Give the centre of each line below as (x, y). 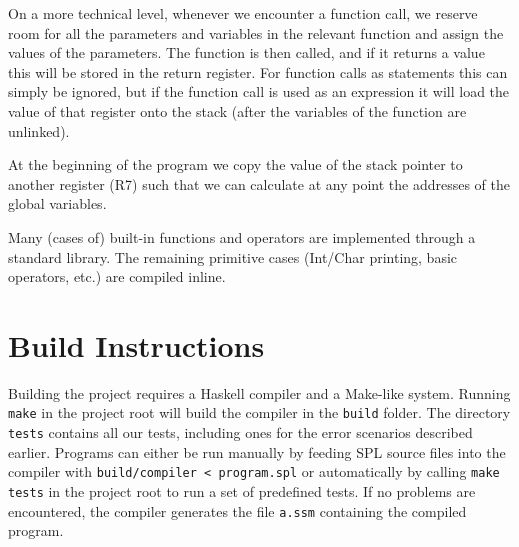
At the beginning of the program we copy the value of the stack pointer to (235, 164)
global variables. (57, 203)
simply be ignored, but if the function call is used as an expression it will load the (259, 91)
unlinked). (39, 130)
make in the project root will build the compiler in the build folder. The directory (259, 412)
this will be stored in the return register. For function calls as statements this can (258, 71)
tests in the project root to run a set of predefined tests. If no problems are (242, 491)
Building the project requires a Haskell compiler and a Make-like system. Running (259, 392)
